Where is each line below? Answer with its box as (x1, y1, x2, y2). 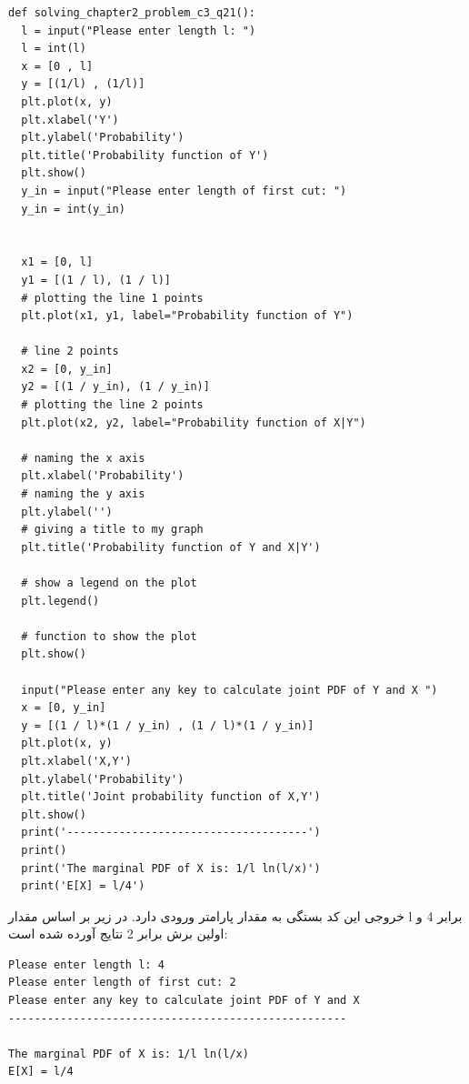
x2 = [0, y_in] (21, 362, 113, 376)
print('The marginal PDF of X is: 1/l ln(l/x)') (21, 861, 321, 875)
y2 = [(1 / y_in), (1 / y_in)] (21, 380, 210, 394)
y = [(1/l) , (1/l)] (21, 77, 145, 91)
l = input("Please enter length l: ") (21, 24, 256, 37)
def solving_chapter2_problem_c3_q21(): (8, 6, 256, 19)
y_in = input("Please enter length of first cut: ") (21, 184, 347, 197)
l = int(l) (21, 42, 86, 55)
